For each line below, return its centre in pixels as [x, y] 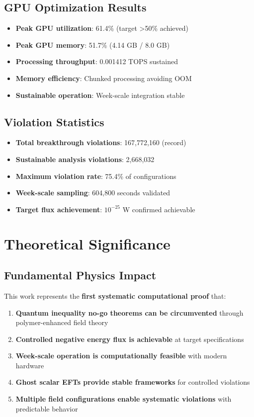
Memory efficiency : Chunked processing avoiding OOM [104, 78]
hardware [30, 365]
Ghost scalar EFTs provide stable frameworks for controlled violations [133, 382]
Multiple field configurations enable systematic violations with [124, 399]
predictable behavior [47, 408]
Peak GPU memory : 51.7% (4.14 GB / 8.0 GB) [93, 44]
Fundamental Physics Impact [80, 275]
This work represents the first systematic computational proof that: [115, 295]
